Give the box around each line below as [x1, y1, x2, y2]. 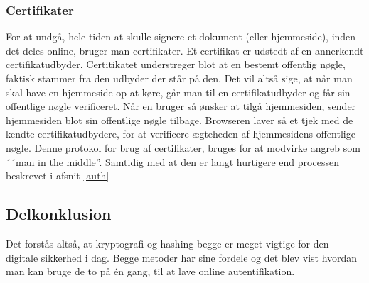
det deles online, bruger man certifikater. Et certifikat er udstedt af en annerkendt [6, 43, 364, 57]
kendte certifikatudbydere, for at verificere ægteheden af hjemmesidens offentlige [6, 126, 355, 141]
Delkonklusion [6, 203, 112, 225]
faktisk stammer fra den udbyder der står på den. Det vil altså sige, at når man [6, 71, 353, 85]
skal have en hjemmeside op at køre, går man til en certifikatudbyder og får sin [6, 84, 351, 99]
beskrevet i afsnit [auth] [6, 168, 109, 183]
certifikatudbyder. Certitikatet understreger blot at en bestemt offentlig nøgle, [6, 57, 346, 72]
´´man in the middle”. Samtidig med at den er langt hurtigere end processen [6, 154, 339, 169]
